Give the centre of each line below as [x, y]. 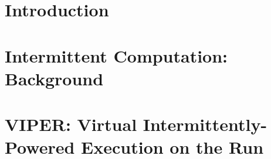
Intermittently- [205, 124]
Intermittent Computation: [116, 55]
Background [54, 78]
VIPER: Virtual [71, 124]
